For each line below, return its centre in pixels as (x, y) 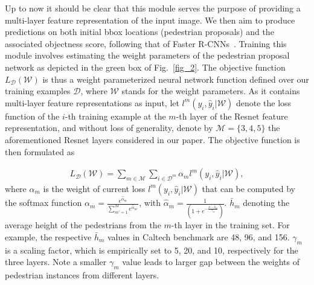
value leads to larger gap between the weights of (211, 262)
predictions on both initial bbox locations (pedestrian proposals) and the (139, 32)
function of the (32, 116)
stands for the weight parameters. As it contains (211, 91)
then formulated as (40, 151)
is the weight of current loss (94, 188)
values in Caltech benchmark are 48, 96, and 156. (199, 237)
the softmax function (43, 203)
